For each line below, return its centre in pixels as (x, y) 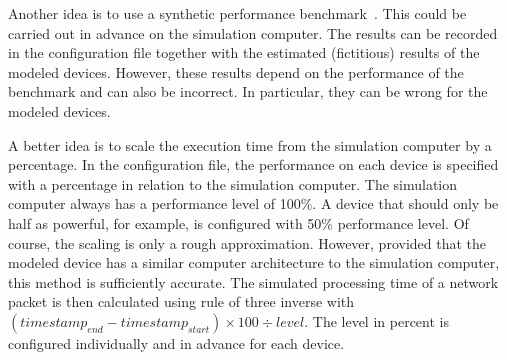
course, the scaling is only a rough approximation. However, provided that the (247, 242)
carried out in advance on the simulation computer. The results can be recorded (253, 32)
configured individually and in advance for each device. (176, 342)
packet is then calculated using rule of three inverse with (181, 301)
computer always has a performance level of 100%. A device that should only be (253, 203)
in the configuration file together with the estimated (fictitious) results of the (244, 52)
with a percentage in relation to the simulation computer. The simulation (233, 183)
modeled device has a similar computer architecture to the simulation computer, (254, 262)
